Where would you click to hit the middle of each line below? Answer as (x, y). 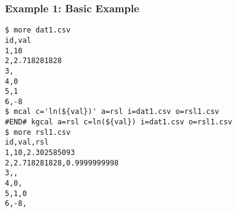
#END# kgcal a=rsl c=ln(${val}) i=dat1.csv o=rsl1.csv (119, 122)
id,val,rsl (27, 142)
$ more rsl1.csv (38, 132)
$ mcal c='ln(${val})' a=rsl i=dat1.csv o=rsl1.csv (112, 112)
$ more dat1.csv (38, 30)
